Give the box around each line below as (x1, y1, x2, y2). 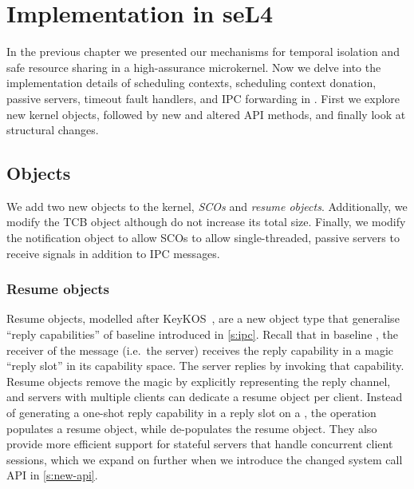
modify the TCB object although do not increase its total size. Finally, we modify (6, 213, 406, 230)
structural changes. (6, 121, 99, 138)
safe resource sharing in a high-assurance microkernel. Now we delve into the (6, 58, 381, 75)
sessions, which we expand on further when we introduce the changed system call (6, 451, 403, 467)
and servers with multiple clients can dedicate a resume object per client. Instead (6, 388, 403, 405)
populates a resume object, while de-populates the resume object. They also (6, 419, 377, 436)
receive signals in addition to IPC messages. (6, 245, 220, 261)
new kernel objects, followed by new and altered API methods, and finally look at (6, 105, 406, 122)
